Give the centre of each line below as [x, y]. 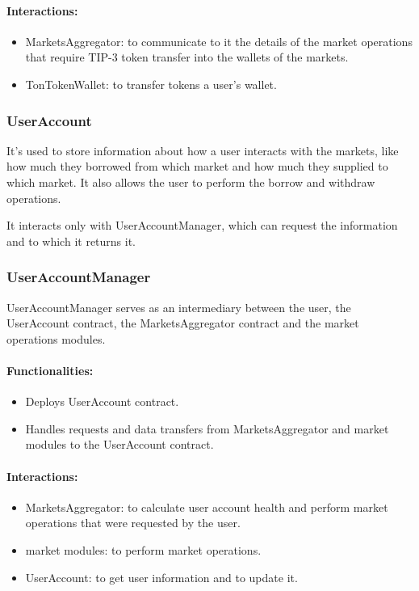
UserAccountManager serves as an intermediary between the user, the [179, 307]
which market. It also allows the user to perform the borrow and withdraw [191, 182]
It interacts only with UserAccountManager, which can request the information [202, 225]
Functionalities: [50, 370]
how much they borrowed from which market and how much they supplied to [197, 166]
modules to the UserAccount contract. [119, 444]
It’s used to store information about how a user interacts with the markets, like [203, 150]
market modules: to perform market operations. [143, 549]
